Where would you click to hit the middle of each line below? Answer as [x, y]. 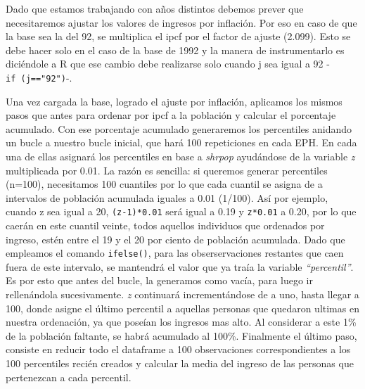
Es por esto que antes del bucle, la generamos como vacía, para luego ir [159, 280]
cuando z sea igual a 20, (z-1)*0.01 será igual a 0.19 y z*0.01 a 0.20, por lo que [181, 211]
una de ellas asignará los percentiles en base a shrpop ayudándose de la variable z [180, 156]
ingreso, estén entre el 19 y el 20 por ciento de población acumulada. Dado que [175, 239]
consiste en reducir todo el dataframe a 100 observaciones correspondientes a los [178, 349]
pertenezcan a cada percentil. [69, 377]
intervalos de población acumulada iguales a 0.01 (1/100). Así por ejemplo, [167, 197]
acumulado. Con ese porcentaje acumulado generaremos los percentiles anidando [179, 128]
